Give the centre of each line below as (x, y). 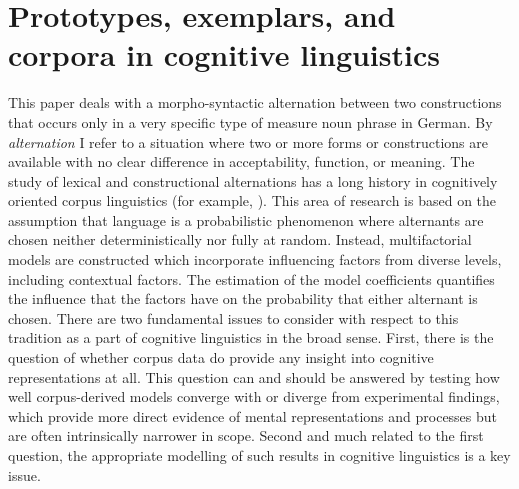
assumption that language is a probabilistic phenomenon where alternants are (246, 219)
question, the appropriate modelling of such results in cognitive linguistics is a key (259, 455)
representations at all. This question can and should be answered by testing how (254, 376)
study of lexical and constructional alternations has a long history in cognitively (253, 180)
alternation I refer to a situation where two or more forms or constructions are (248, 141)
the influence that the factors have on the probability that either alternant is (243, 298)
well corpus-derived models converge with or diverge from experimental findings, (254, 396)
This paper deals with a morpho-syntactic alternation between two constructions (255, 102)
